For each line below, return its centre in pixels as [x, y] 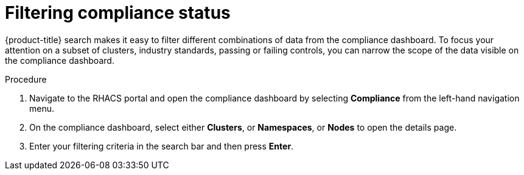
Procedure [26, 79]
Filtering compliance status [118, 13]
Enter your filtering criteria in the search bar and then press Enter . [162, 146]
